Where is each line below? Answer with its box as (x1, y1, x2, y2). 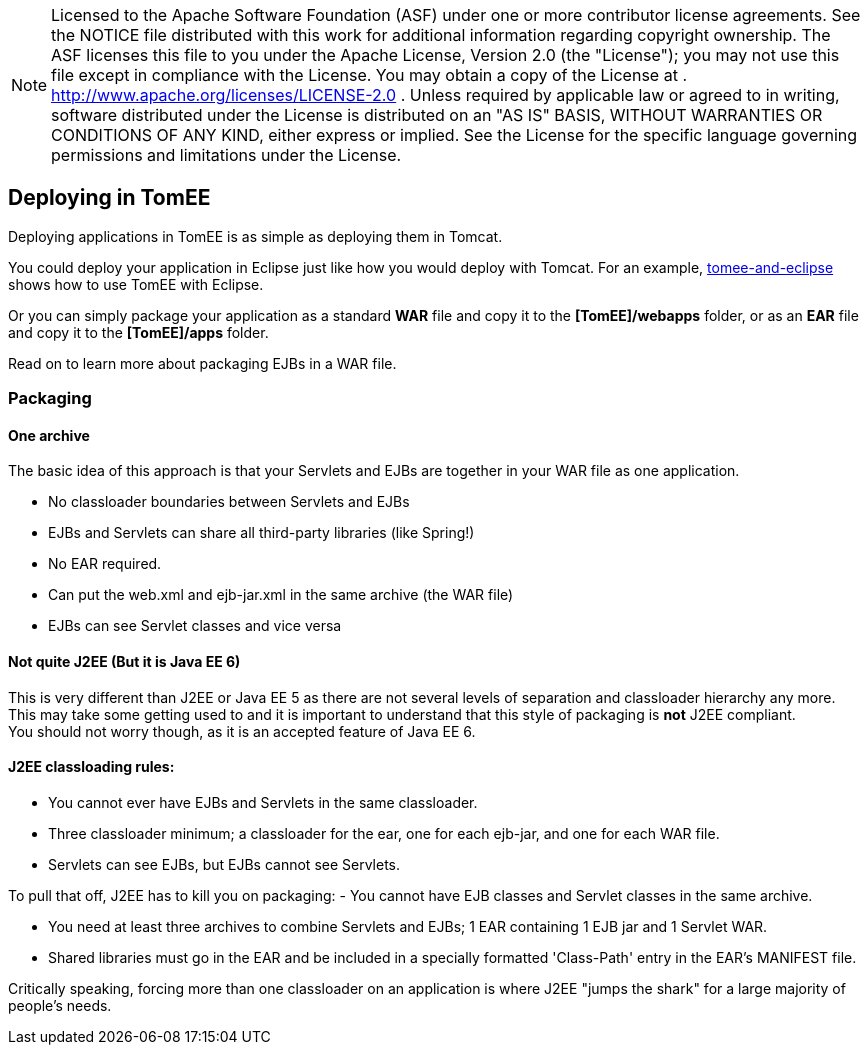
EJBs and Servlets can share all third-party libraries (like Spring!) (48, 524, 475, 542)
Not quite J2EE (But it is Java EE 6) (8, 653, 241, 671)
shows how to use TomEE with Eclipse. (8, 275, 264, 293)
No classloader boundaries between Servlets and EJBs (48, 493, 410, 511)
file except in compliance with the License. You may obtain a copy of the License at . (51, 65, 687, 85)
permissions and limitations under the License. (51, 145, 402, 165)
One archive (8, 426, 90, 444)
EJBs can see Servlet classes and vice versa (48, 617, 342, 635)
